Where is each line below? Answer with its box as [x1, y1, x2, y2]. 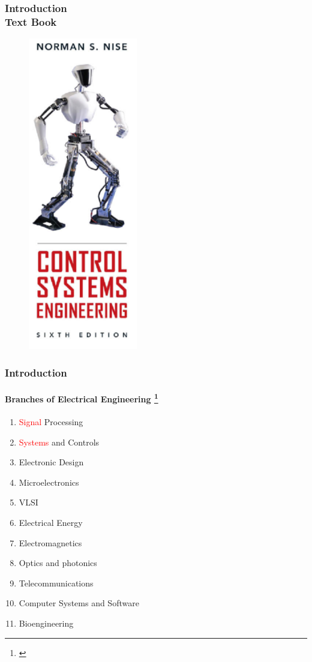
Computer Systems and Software [19, 597, 139, 609]
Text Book [5, 14, 57, 29]
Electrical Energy [19, 516, 83, 528]
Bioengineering [19, 616, 74, 629]
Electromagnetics [19, 536, 82, 549]
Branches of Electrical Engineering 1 [5, 391, 158, 405]
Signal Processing [19, 416, 83, 428]
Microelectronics [19, 476, 79, 488]
